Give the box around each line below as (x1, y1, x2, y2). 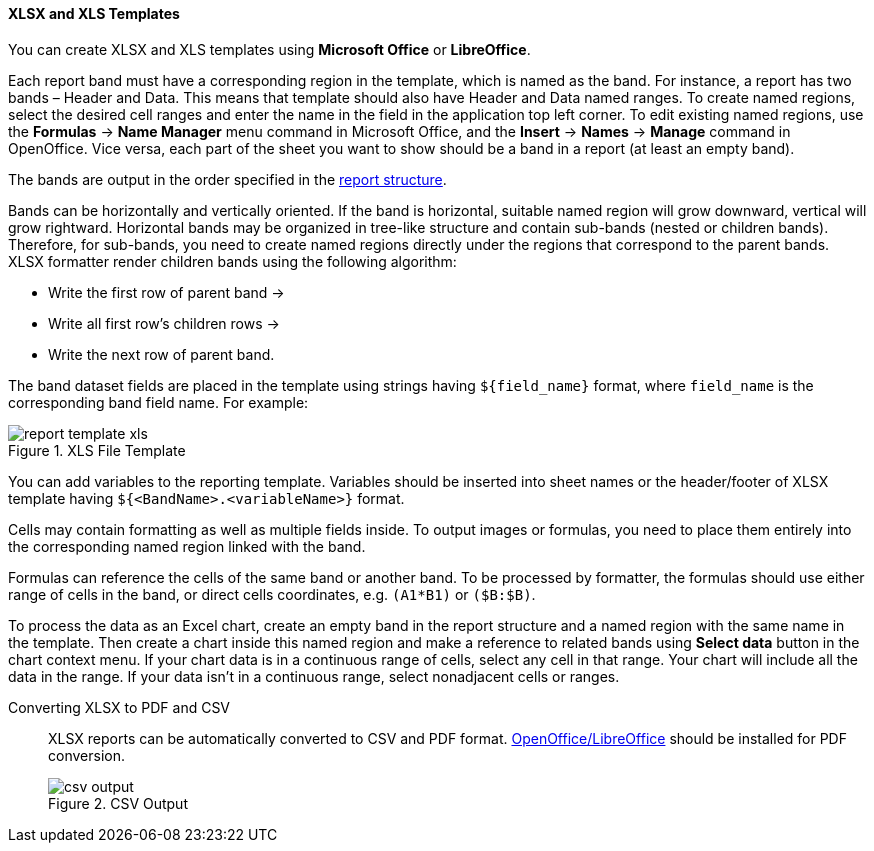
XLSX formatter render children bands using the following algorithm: (8, 252, 457, 270)
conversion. (48, 746, 125, 764)
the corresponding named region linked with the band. (8, 537, 366, 555)
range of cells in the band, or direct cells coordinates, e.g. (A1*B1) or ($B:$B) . (8, 585, 536, 603)
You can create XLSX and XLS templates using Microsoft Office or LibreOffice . (8, 40, 531, 58)
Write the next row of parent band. (48, 345, 275, 363)
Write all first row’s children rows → (48, 314, 280, 332)
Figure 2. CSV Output (48, 794, 188, 812)
